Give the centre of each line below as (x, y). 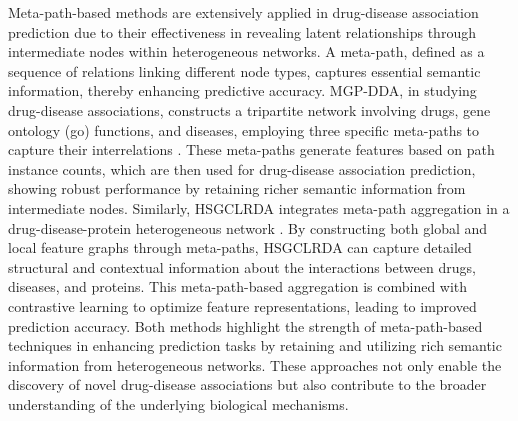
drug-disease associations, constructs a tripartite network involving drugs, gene (249, 109)
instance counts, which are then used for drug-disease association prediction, (242, 168)
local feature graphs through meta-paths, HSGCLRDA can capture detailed (240, 247)
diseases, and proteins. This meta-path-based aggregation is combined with (238, 286)
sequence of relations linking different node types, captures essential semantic (244, 70)
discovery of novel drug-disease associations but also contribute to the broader (247, 384)
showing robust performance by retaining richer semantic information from (237, 188)
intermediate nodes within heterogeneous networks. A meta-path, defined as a (246, 51)
